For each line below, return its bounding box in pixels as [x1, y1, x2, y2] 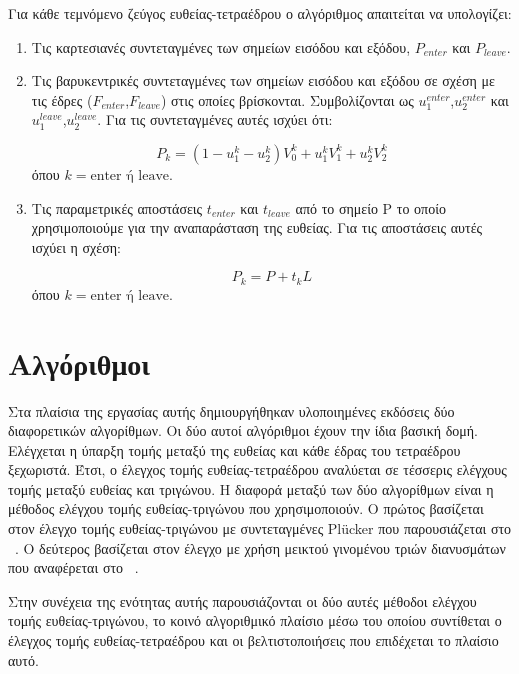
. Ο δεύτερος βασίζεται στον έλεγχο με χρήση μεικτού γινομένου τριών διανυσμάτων [15, 537, 506, 558]
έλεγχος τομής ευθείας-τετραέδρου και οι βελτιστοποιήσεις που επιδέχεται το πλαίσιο [8, 630, 499, 651]
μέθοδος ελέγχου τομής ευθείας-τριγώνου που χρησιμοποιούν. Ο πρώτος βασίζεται [8, 498, 484, 519]
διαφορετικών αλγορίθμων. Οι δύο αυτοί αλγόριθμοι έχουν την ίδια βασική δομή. [8, 420, 478, 441]
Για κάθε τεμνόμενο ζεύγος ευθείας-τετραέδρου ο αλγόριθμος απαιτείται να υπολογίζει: [8, 3, 512, 23]
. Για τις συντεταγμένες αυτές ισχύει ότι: [97, 109, 333, 130]
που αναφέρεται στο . [8, 557, 139, 578]
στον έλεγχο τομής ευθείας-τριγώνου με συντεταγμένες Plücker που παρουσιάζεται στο [8, 518, 512, 539]
